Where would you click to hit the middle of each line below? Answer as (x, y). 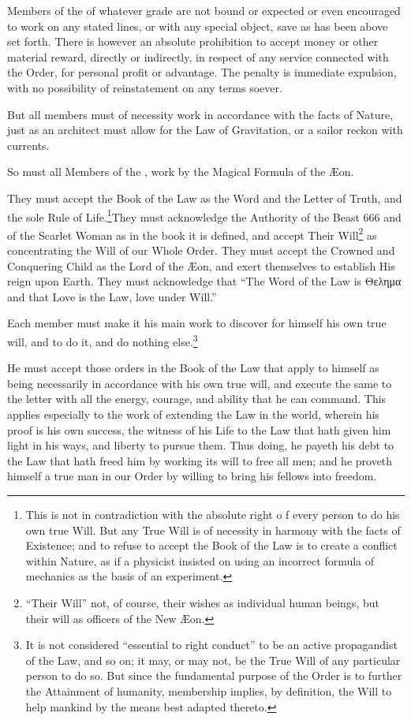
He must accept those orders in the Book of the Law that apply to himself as (193, 368)
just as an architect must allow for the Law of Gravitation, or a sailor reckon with (205, 130)
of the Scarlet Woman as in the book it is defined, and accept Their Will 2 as (192, 233)
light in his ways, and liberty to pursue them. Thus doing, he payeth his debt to (201, 445)
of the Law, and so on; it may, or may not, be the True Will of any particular (213, 660)
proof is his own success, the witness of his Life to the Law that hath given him (199, 429)
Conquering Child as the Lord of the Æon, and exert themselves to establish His (201, 265)
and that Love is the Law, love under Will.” (112, 296)
